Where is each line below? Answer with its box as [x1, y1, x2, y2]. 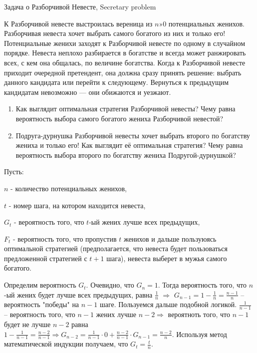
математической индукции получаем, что [4, 339, 128, 349]
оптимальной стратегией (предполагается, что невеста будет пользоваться [4, 243, 228, 254]
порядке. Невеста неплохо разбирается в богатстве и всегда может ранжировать [4, 47, 246, 58]
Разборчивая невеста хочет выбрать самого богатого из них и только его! [4, 28, 226, 38]
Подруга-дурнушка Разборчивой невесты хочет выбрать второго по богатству [15, 130, 250, 140]
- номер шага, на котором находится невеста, [8, 200, 146, 210]
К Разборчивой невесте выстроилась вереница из [4, 18, 153, 28]
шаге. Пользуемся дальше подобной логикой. [99, 299, 237, 310]
